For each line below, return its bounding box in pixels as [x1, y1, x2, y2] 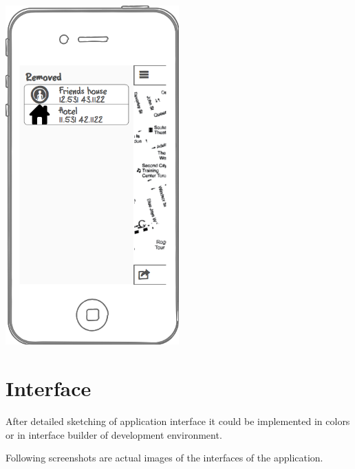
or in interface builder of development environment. [6, 427, 222, 441]
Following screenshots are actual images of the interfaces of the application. [6, 450, 323, 465]
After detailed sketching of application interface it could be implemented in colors [6, 414, 350, 428]
